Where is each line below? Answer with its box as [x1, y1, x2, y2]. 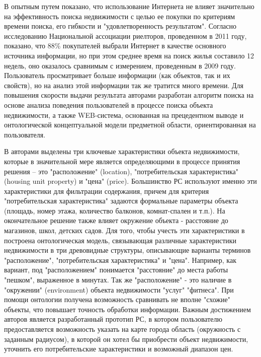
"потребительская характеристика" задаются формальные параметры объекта [4, 195, 238, 206]
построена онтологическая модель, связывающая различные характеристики [4, 235, 237, 245]
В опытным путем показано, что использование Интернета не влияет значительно [4, 1, 254, 11]
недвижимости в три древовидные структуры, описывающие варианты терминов [4, 245, 251, 255]
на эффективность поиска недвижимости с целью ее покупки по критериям [4, 11, 235, 21]
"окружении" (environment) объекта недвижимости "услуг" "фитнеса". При [4, 284, 234, 295]
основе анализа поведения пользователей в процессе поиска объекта [4, 99, 213, 110]
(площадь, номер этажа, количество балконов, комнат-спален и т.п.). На [4, 205, 225, 216]
